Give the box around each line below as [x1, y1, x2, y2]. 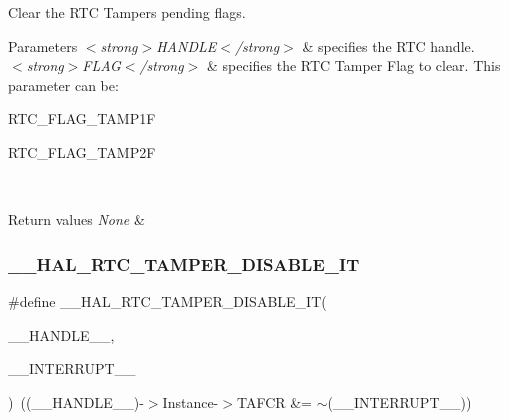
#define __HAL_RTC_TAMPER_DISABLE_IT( [8, 290, 327, 311]
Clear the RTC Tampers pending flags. [8, 2, 246, 22]
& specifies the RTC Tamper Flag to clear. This [206, 55, 501, 76]
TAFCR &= [236, 391, 312, 412]
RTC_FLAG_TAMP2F [8, 141, 156, 162]
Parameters [8, 35, 78, 56]
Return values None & [8, 209, 145, 230]
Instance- [162, 391, 219, 412]
